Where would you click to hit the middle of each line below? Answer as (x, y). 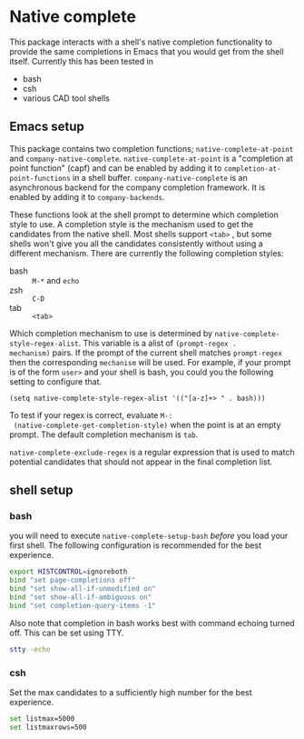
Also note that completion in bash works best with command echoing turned (152, 623)
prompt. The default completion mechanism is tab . (104, 434)
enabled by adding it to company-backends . (87, 196)
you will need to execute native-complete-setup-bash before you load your (149, 536)
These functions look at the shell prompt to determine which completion (144, 215)
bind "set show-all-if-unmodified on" (83, 589)
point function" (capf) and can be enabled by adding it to (116, 168)
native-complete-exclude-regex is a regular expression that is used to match (152, 452)
